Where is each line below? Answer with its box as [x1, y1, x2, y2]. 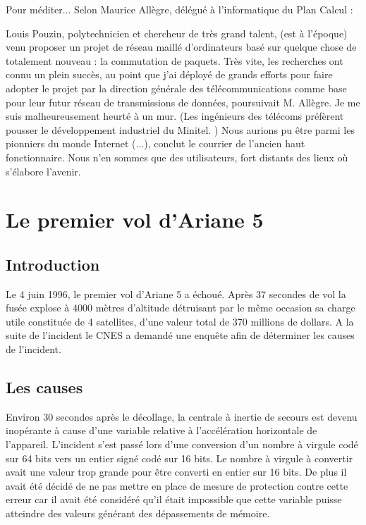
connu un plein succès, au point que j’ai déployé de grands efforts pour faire [6, 67, 333, 82]
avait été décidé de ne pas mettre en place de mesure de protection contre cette [6, 478, 348, 493]
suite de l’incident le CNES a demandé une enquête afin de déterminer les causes [6, 328, 355, 342]
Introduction [6, 253, 100, 275]
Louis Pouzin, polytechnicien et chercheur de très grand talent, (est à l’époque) [6, 25, 348, 40]
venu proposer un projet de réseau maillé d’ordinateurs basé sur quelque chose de [6, 39, 357, 54]
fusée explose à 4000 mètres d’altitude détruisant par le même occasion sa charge [6, 300, 355, 315]
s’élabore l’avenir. [6, 163, 81, 178]
